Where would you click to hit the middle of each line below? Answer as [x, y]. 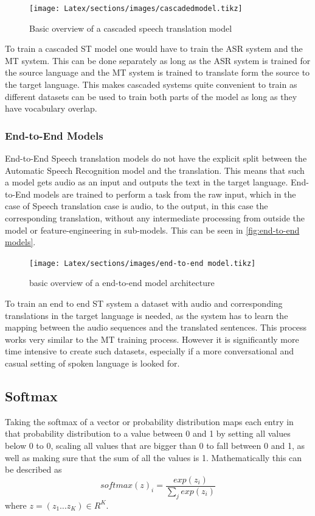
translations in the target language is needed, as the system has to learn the [147, 315]
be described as [33, 469]
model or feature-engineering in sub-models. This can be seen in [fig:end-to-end [152, 230]
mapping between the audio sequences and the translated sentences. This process [156, 327]
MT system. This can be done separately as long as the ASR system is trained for [158, 60]
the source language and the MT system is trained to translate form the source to [157, 72]
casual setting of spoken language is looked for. [92, 363]
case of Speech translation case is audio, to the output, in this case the [137, 206]
